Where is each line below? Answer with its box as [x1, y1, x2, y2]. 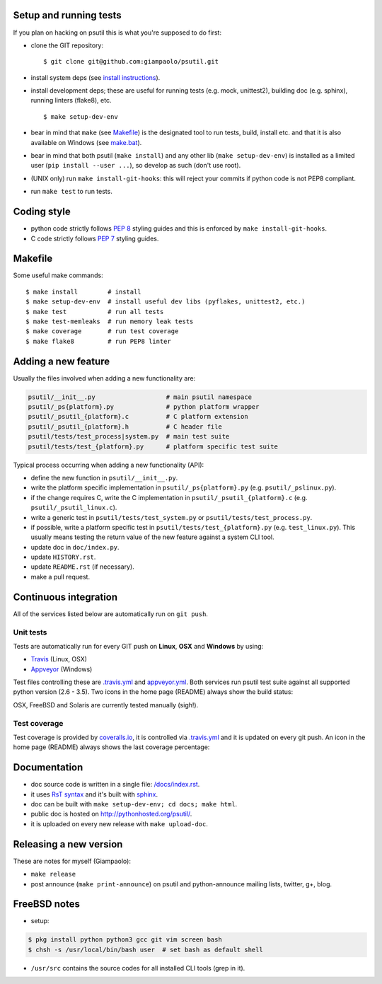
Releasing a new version [13, 838, 123, 850]
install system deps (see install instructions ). [30, 73, 161, 81]
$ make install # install [25, 287, 141, 296]
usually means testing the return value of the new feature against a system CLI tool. [30, 533, 274, 541]
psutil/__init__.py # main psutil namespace [28, 393, 253, 401]
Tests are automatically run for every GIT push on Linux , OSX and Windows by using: [13, 642, 264, 650]
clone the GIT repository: [30, 41, 104, 50]
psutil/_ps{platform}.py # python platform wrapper [28, 403, 260, 411]
